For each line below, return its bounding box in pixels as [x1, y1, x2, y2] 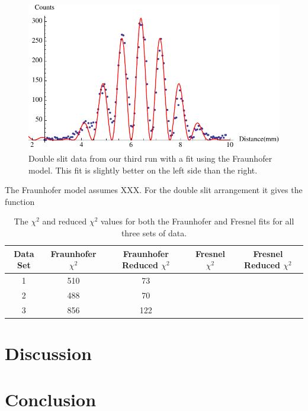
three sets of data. [121, 226, 187, 239]
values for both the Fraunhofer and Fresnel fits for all [101, 215, 294, 227]
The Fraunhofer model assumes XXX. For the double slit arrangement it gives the [5, 184, 303, 196]
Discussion [5, 341, 92, 365]
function [5, 195, 35, 207]
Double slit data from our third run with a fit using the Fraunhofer [28, 152, 272, 164]
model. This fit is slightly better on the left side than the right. [28, 163, 258, 176]
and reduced [42, 215, 87, 227]
